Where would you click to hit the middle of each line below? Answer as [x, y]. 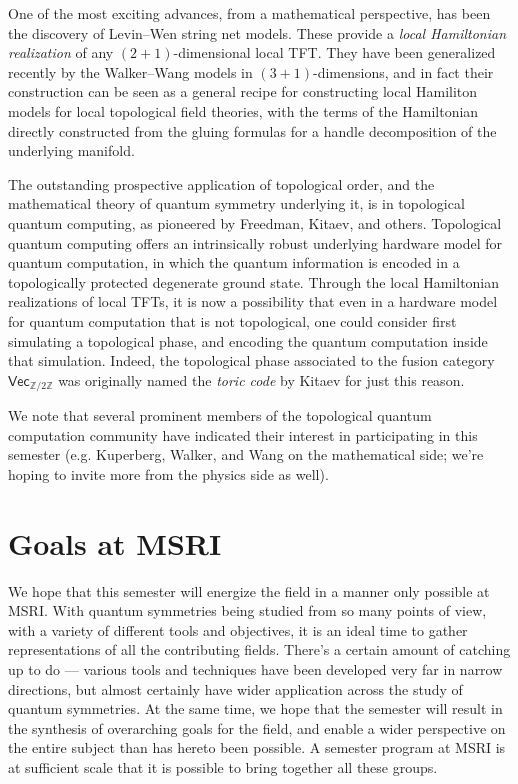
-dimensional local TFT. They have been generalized [334, 52]
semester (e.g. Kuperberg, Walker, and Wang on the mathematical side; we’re [246, 454]
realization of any [61, 52]
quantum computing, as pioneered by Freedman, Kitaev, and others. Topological [255, 222]
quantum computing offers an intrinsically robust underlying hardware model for [255, 242]
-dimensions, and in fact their [403, 71]
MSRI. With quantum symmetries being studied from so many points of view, [247, 610]
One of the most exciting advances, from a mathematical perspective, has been [249, 13]
